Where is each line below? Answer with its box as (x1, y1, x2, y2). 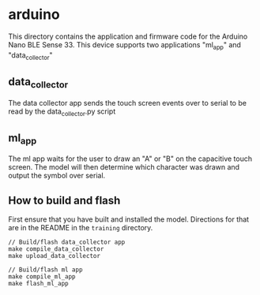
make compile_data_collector (8, 245, 104, 253)
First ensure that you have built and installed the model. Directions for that (8, 215, 250, 224)
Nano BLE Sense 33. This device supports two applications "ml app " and (8, 39, 241, 51)
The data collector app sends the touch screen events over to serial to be (8, 98, 247, 107)
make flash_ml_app (8, 280, 69, 288)
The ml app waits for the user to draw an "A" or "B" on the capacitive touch (8, 154, 253, 163)
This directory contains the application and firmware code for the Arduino (8, 32, 248, 41)
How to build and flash (8, 193, 121, 207)
